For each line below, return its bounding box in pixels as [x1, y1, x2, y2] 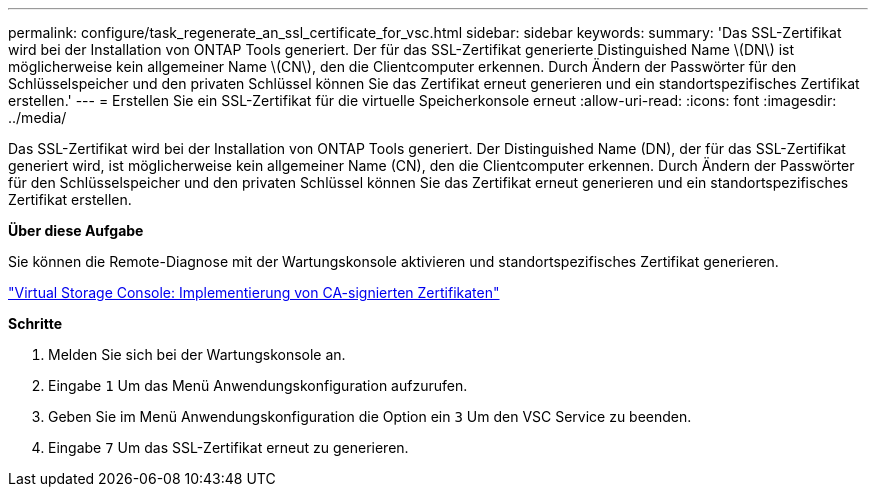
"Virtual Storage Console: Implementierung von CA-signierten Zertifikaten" [8, 284, 500, 301]
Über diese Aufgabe [8, 222, 144, 239]
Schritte [8, 315, 62, 332]
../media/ [8, 109, 67, 126]
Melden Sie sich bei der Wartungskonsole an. [48, 346, 346, 363]
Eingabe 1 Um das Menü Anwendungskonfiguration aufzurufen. [48, 377, 468, 394]
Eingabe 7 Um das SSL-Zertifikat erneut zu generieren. [48, 439, 409, 456]
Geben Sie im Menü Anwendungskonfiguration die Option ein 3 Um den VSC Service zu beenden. [48, 408, 692, 425]
